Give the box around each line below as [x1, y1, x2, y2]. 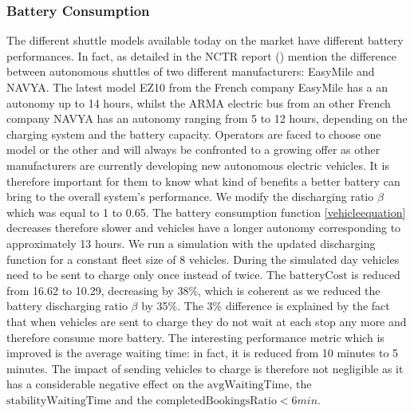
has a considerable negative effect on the [6, 376, 204, 392]
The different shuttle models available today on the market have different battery [6, 32, 404, 49]
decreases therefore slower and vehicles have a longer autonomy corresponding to [6, 219, 401, 236]
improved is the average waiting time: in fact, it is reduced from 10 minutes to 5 [6, 344, 399, 361]
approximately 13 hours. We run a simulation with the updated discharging [6, 234, 376, 251]
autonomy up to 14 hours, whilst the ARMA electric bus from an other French [6, 94, 391, 111]
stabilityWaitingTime [6, 395, 112, 407]
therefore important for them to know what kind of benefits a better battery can [6, 172, 400, 189]
